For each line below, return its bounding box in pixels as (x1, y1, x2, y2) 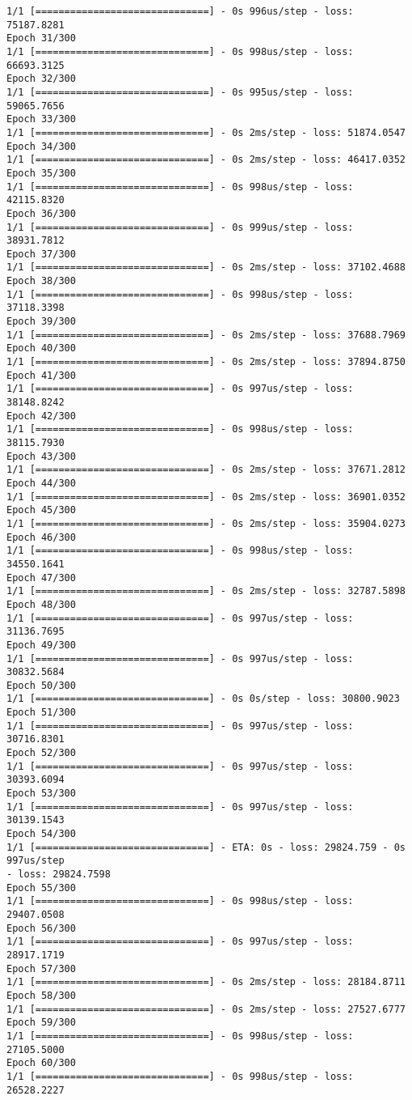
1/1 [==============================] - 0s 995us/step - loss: (6, 86, 354, 98)
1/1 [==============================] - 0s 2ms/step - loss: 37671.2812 (6, 464, 406, 476)
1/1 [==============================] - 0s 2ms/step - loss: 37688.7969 (6, 329, 406, 341)
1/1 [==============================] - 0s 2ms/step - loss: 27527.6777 (6, 1003, 406, 1015)
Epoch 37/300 (6, 248, 76, 260)
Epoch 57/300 (6, 962, 76, 975)
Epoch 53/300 (6, 788, 76, 800)
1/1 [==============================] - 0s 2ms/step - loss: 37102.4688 (6, 261, 406, 274)
